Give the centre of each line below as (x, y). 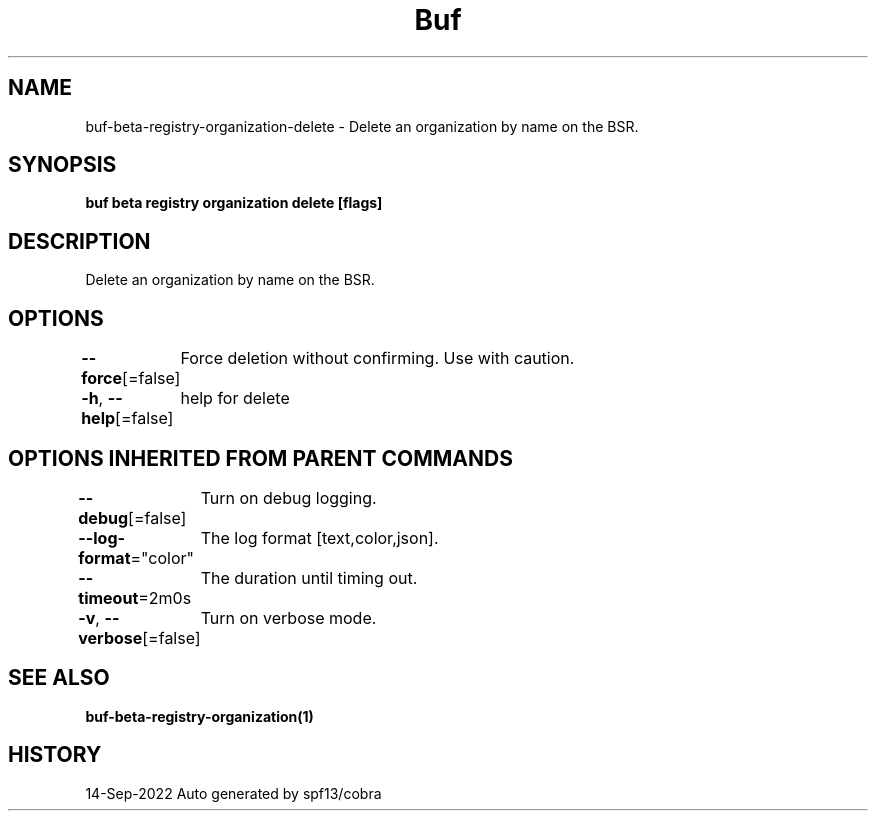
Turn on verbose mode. (288, 617)
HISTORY (55, 755)
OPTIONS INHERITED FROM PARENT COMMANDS (260, 458)
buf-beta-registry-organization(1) (199, 716)
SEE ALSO (59, 678)
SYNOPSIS (62, 165)
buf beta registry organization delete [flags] (234, 203)
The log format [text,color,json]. (319, 537)
